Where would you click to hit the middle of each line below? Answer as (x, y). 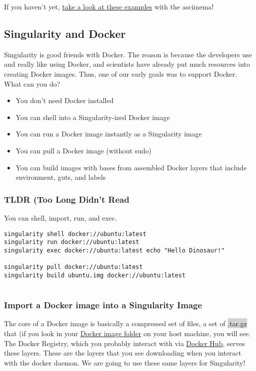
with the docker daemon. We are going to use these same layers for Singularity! (125, 362)
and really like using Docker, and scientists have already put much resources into (127, 64)
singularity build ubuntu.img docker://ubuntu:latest (95, 275)
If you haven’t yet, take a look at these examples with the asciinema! (109, 6)
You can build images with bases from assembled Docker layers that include (131, 167)
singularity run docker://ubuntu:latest (72, 242)
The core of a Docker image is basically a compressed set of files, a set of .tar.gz (126, 323)
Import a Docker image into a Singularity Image (103, 305)
